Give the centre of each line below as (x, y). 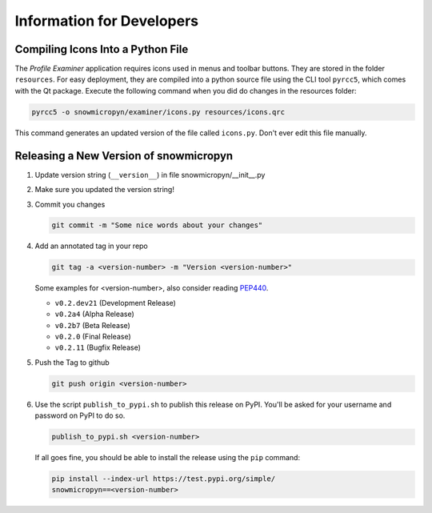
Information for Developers (107, 21)
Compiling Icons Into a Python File (102, 49)
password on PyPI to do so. (80, 415)
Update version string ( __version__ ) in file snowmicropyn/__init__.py (150, 174)
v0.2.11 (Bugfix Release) (98, 347)
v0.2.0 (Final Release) (93, 337)
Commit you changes (70, 204)
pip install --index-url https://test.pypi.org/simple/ (164, 479)
